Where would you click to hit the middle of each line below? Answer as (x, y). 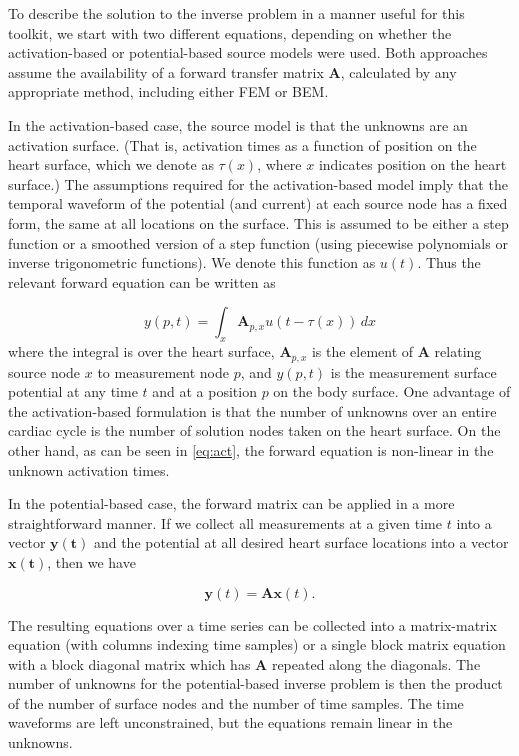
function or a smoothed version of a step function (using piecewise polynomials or (258, 242)
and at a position (204, 391)
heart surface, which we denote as (111, 164)
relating (458, 351)
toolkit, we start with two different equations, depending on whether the (230, 32)
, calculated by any (398, 71)
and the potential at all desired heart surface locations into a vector (301, 542)
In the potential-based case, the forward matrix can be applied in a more (231, 503)
